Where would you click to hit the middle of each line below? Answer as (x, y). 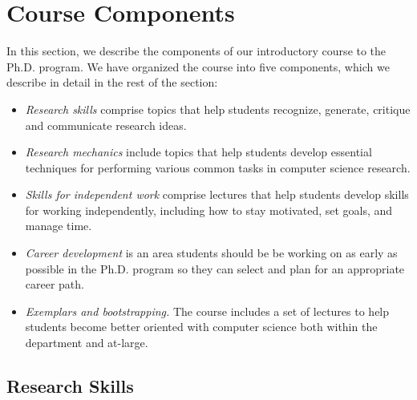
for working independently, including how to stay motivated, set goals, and (209, 210)
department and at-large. (87, 343)
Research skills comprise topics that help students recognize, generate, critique (218, 109)
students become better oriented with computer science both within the (201, 327)
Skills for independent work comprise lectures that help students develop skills (217, 194)
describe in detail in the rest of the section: (112, 82)
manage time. (59, 226)
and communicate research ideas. (106, 125)
